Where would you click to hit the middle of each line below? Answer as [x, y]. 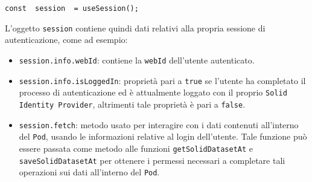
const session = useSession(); [72, 8]
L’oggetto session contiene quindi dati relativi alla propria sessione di [135, 28]
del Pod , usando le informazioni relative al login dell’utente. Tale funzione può [163, 136]
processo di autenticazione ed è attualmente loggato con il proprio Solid [153, 92]
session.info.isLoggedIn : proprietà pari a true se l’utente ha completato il [162, 80]
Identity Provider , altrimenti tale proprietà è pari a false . [132, 104]
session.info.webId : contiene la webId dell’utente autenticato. [137, 60]
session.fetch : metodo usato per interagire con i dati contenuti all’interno [159, 124]
